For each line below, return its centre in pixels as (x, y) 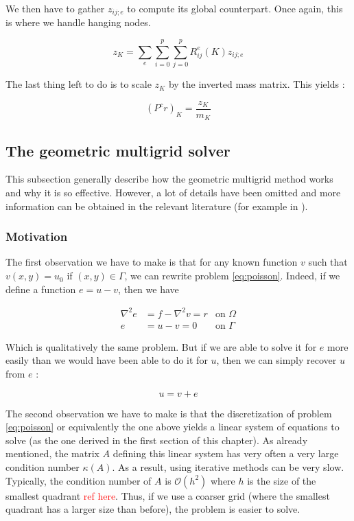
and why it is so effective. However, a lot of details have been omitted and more (173, 193)
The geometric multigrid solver (118, 150)
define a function (41, 289)
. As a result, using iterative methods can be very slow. (228, 466)
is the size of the (282, 480)
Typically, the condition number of (79, 480)
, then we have (149, 289)
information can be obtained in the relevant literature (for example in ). (157, 206)
